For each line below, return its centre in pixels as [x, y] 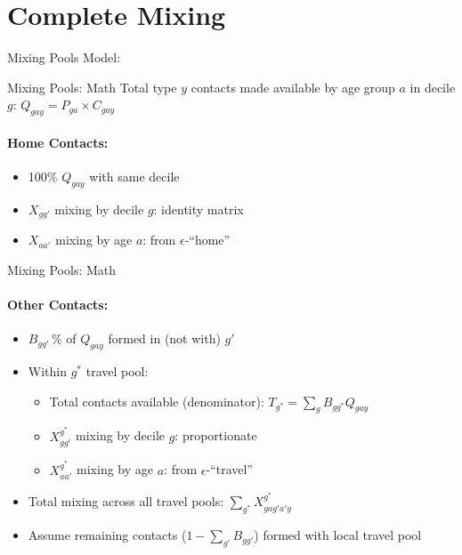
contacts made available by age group [293, 87]
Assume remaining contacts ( [107, 535]
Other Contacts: [58, 304]
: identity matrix [199, 209]
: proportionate [216, 435]
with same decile [134, 176]
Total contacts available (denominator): [157, 401]
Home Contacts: [58, 142]
